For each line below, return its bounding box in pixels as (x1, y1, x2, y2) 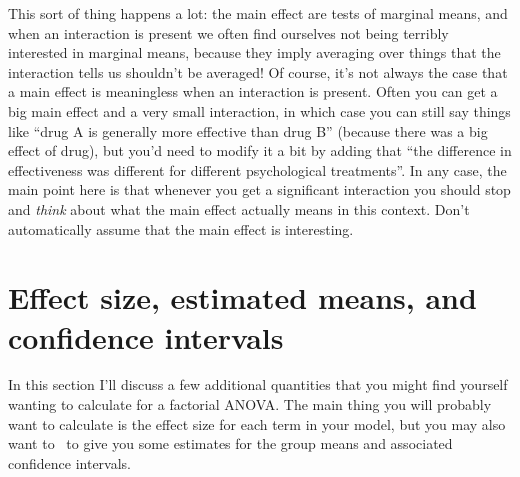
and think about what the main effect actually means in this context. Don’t (8, 198, 470, 219)
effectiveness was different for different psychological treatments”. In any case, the (8, 159, 507, 180)
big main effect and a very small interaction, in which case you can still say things (8, 100, 511, 121)
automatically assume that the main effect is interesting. (8, 218, 354, 239)
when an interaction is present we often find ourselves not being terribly (8, 22, 449, 43)
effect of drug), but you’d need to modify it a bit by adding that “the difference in (8, 140, 512, 161)
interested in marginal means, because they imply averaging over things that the (8, 42, 501, 63)
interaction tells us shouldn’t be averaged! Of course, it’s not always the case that (8, 61, 508, 82)
